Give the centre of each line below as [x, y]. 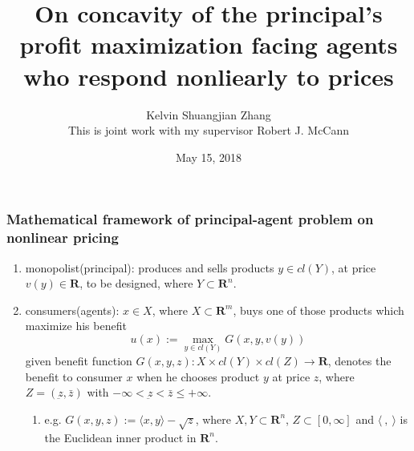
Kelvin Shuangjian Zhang [209, 114]
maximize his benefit [76, 326]
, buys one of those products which [319, 310]
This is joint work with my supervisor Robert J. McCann [209, 130]
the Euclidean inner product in [120, 437]
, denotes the [359, 361]
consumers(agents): [72, 310]
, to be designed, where [136, 283]
